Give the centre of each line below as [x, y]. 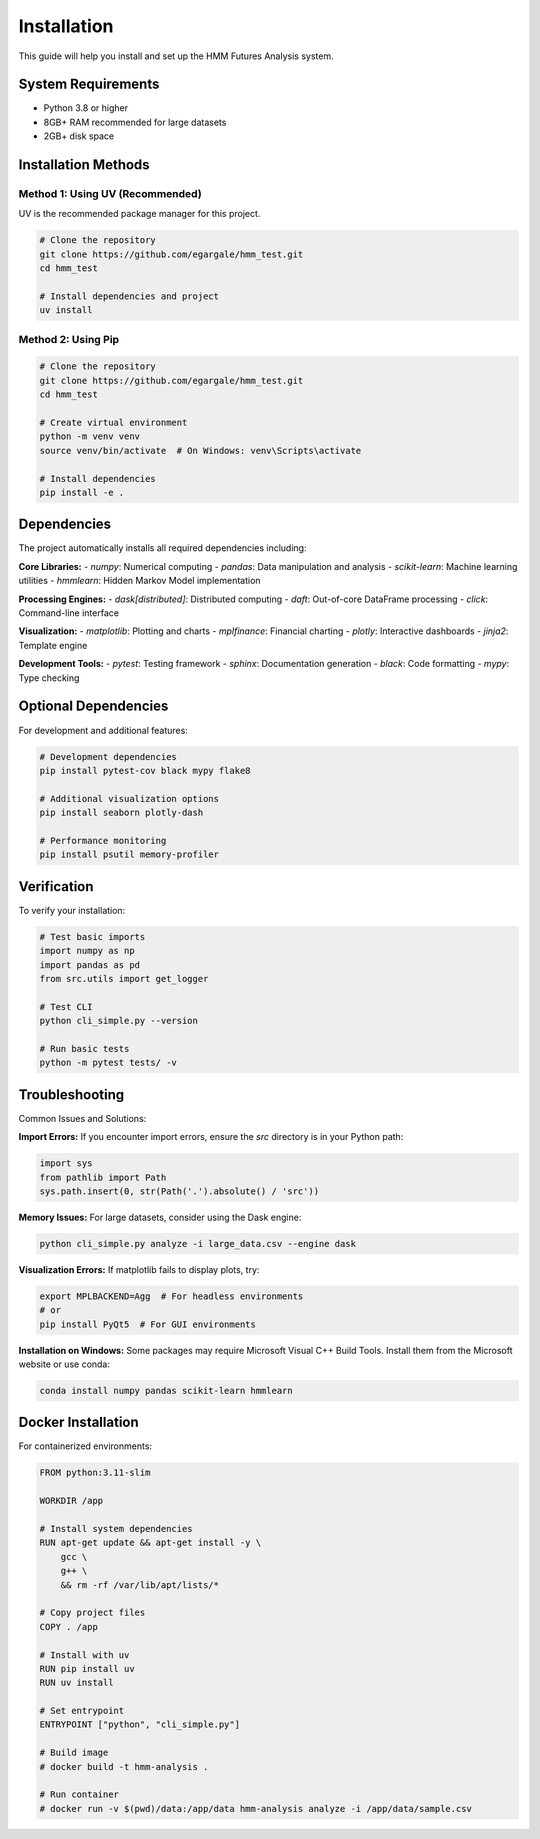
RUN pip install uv [87, 1668]
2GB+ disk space [79, 136]
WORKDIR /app [71, 1501]
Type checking [49, 677]
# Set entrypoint [82, 1711]
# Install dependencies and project [129, 296]
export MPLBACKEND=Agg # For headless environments [171, 1296]
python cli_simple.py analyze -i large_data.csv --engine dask [198, 1243]
